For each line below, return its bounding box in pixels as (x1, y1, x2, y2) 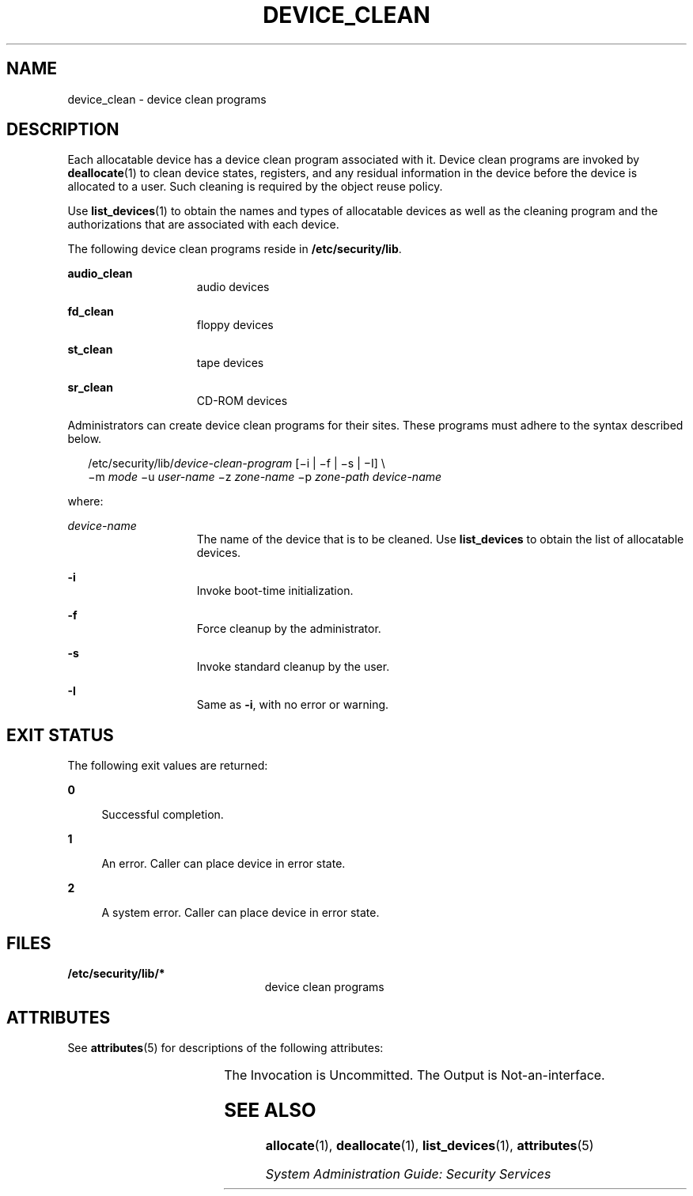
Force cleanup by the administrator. (196, 622, 381, 636)
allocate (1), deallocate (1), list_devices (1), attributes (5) (265, 1137, 594, 1153)
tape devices (196, 356, 264, 370)
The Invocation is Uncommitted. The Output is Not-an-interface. (224, 1066, 605, 1083)
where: (67, 494, 104, 509)
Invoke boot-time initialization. (196, 584, 354, 598)
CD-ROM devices (196, 394, 288, 408)
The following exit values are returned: (67, 759, 268, 773)
